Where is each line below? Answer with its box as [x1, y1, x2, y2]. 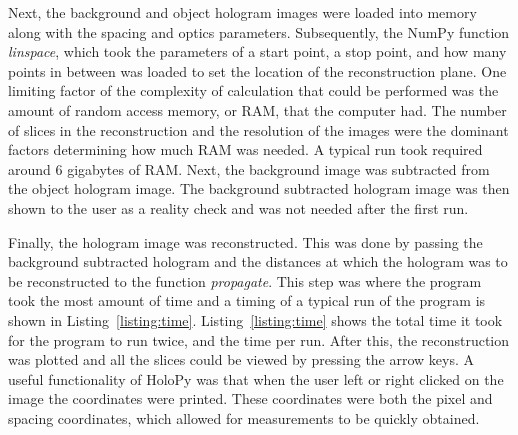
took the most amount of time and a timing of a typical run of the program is [8, 290, 486, 311]
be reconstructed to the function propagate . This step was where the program [8, 270, 482, 291]
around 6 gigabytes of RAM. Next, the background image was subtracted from [8, 158, 490, 179]
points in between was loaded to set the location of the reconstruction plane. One [8, 60, 507, 81]
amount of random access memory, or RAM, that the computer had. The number [8, 99, 507, 120]
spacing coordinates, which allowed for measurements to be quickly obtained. [8, 407, 480, 428]
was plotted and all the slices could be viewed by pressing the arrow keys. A [8, 349, 475, 370]
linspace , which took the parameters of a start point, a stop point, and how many [8, 41, 507, 62]
